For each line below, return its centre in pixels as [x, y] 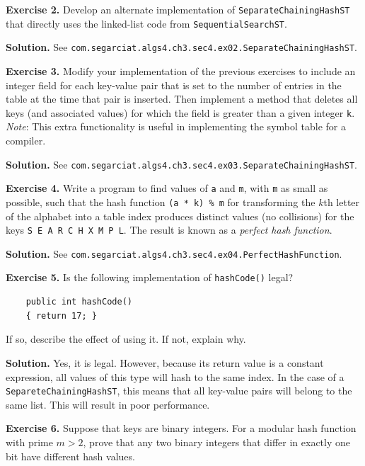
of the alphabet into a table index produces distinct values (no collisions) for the [180, 216]
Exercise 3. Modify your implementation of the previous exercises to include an [181, 70]
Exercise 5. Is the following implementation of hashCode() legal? [150, 277]
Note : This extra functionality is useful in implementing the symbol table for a [176, 126]
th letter [342, 201]
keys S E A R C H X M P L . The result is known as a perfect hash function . [169, 230]
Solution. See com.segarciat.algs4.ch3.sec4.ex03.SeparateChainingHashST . [181, 164]
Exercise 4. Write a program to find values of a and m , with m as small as [167, 188]
